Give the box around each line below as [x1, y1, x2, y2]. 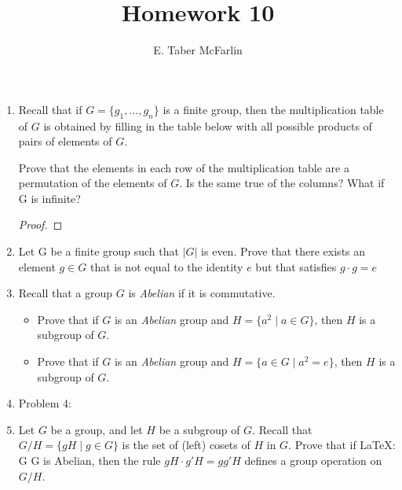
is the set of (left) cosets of [122, 437, 250, 453]
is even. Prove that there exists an [201, 243, 366, 260]
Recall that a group [18, 285, 113, 301]
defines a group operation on [244, 452, 382, 469]
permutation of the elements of [18, 175, 167, 191]
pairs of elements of [18, 133, 112, 149]
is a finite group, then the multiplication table [163, 101, 384, 117]
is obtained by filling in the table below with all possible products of [43, 117, 372, 134]
